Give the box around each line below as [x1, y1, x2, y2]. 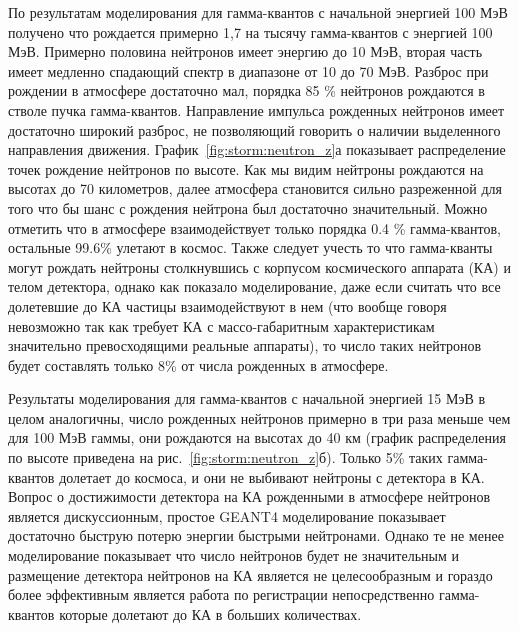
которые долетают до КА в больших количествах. [59, 603, 362, 624]
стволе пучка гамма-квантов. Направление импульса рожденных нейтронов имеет [8, 99, 505, 120]
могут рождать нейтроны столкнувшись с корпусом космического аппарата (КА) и [8, 256, 511, 277]
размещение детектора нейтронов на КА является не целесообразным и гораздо [8, 564, 493, 585]
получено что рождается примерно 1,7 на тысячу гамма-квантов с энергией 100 [8, 21, 493, 42]
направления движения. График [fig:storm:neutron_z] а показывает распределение [8, 139, 506, 160]
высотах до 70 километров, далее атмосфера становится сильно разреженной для [8, 178, 502, 199]
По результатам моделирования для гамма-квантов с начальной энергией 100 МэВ [8, 2, 508, 22]
